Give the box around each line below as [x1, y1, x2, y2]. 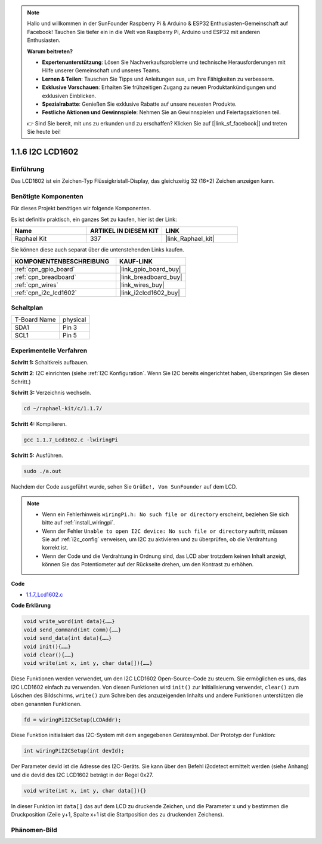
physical [63, 315, 86, 324]
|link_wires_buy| [119, 281, 165, 289]
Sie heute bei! [27, 128, 61, 136]
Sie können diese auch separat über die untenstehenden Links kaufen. [11, 246, 184, 253]
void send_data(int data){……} [23, 635, 112, 642]
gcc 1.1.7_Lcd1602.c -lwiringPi [23, 437, 119, 443]
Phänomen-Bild [11, 825, 58, 834]
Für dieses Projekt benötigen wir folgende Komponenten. [11, 205, 151, 212]
